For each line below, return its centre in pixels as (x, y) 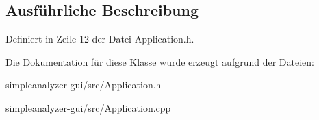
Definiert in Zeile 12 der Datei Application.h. (100, 39)
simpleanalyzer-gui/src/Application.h (84, 85)
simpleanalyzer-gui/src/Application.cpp (88, 107)
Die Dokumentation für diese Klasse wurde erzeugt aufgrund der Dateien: (160, 61)
